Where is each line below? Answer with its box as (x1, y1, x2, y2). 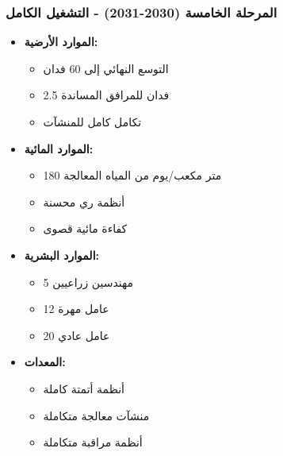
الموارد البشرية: (24, 246, 99, 263)
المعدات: (24, 354, 66, 370)
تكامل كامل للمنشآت (43, 114, 142, 129)
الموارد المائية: (24, 140, 94, 157)
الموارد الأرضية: (24, 33, 98, 50)
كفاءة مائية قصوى (43, 220, 128, 237)
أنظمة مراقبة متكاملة (43, 434, 143, 450)
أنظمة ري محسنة (43, 193, 125, 210)
